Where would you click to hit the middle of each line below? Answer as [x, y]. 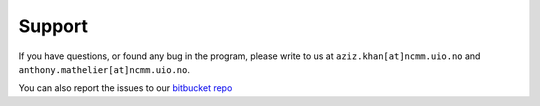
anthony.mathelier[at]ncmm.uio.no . [104, 69]
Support [53, 26]
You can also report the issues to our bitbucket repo [125, 88]
